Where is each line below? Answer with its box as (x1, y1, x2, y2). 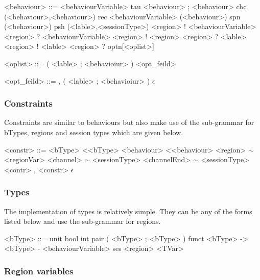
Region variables (4, 264, 74, 277)
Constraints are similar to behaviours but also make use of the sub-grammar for (4, 117, 254, 128)
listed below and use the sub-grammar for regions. (4, 216, 161, 226)
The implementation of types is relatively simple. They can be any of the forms (4, 206, 252, 216)
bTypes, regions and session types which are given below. (4, 126, 183, 137)
